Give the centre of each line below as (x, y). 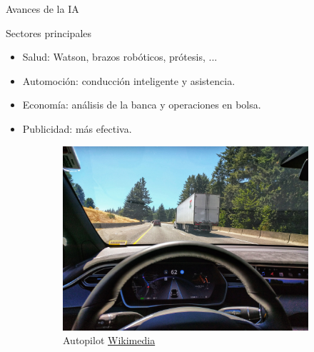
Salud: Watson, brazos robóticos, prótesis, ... (120, 57)
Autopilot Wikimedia (109, 340)
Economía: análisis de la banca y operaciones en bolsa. (142, 105)
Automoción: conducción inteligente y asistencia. (129, 80)
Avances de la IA (42, 9)
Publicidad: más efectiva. (77, 128)
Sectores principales (49, 32)
